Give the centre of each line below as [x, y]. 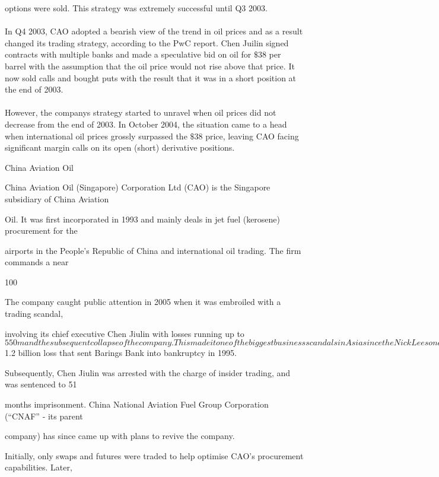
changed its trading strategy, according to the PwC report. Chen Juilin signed [147, 42]
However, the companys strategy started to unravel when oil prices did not [141, 112]
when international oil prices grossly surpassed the [96, 136]
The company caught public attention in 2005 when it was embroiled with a [143, 302]
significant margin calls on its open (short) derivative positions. [120, 147]
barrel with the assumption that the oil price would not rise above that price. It [150, 66]
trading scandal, [34, 314]
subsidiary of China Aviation [57, 198]
